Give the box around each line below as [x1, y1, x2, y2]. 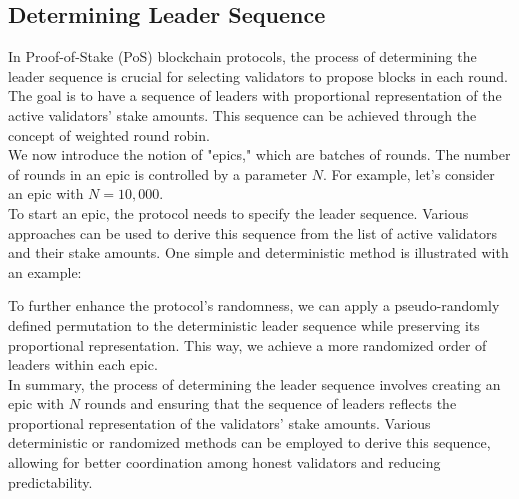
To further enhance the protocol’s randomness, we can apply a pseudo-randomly [8, 295, 500, 316]
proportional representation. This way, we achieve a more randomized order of [8, 334, 487, 355]
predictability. [8, 471, 93, 492]
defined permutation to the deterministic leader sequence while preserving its [8, 314, 480, 335]
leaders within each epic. [8, 354, 158, 375]
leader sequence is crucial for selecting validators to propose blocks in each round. [8, 65, 509, 86]
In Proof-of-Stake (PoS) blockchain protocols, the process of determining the [8, 46, 477, 67]
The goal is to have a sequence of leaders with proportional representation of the [8, 85, 502, 106]
